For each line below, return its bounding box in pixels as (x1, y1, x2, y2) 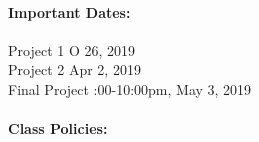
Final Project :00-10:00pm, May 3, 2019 (8, 78, 252, 99)
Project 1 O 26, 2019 (8, 39, 136, 60)
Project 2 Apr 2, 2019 (8, 59, 141, 80)
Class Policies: (8, 118, 108, 139)
